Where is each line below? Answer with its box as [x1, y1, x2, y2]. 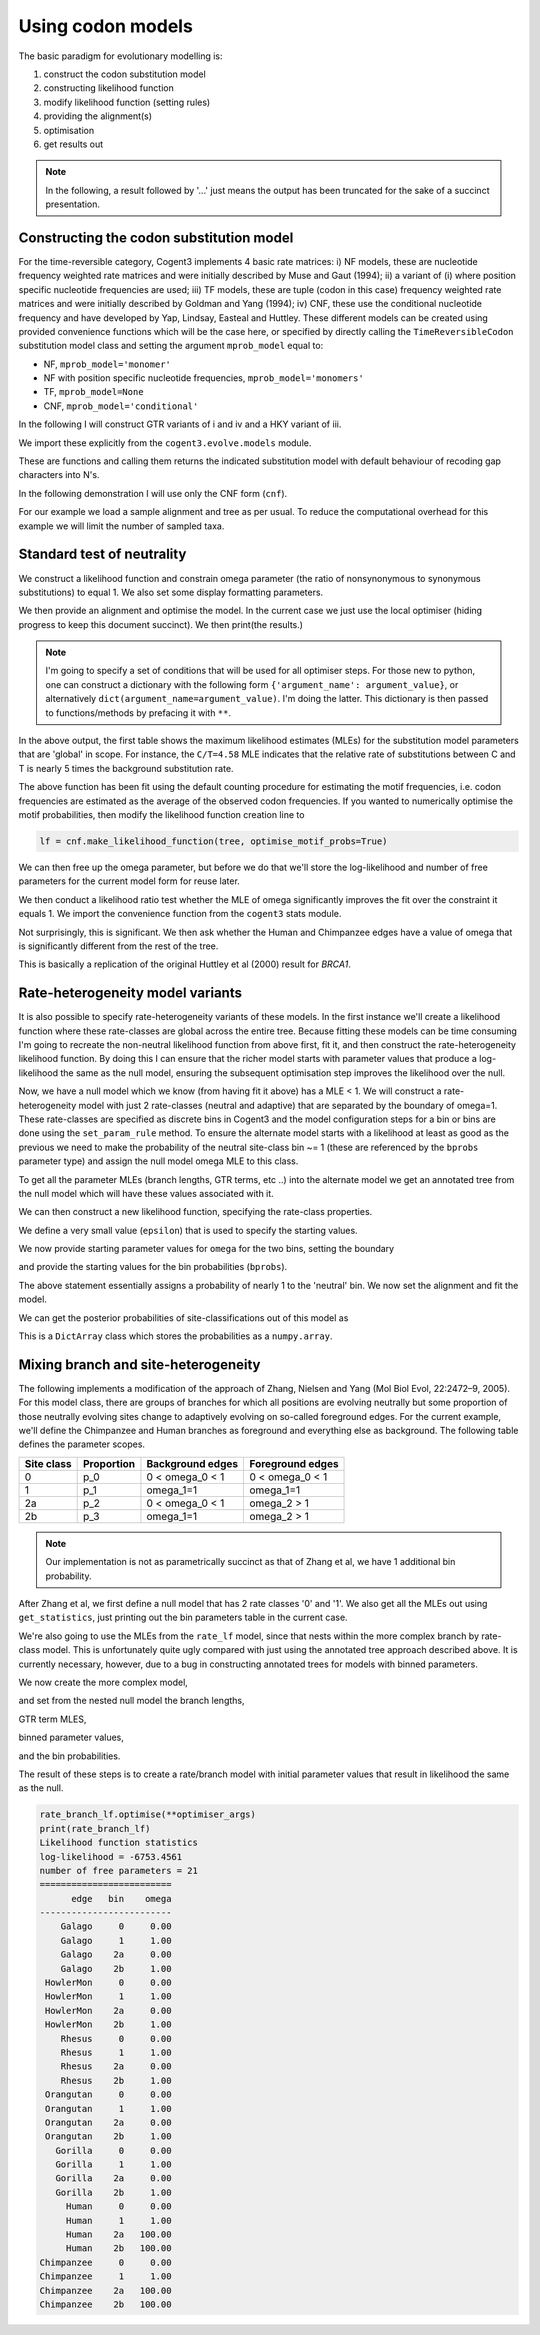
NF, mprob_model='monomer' [43, 358, 172, 370]
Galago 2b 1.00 [60, 1963, 172, 1974]
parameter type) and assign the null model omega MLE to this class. [18, 1155, 299, 1167]
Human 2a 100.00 [65, 2229, 172, 2240]
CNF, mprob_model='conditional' [43, 400, 199, 412]
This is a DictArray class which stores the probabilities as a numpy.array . [18, 1330, 333, 1342]
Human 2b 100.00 [65, 2243, 172, 2254]
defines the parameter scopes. [18, 1438, 145, 1450]
